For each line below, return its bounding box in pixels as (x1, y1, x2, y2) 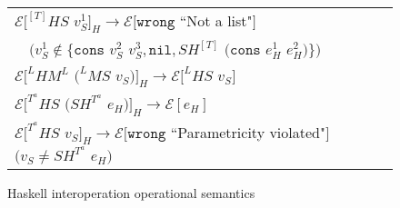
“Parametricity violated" (170, 121, 325, 143)
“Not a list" (179, 10, 253, 31)
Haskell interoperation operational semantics (7, 183, 255, 202)
